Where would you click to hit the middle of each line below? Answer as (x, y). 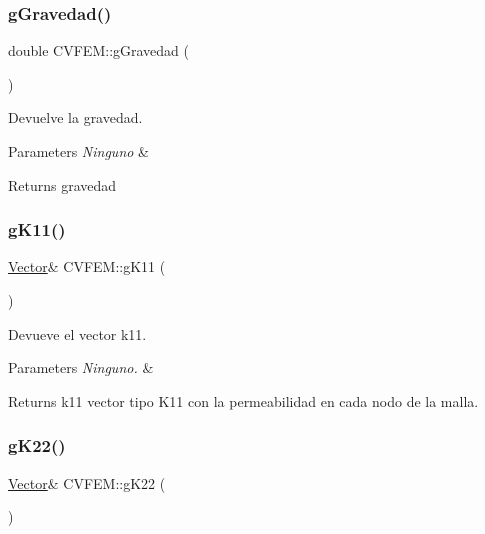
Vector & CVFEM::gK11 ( (87, 266)
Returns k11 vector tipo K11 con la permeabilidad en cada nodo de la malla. (243, 400)
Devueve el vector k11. (77, 333)
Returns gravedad (62, 184)
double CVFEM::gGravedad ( (99, 50)
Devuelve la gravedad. (75, 117)
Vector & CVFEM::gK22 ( (87, 482)
